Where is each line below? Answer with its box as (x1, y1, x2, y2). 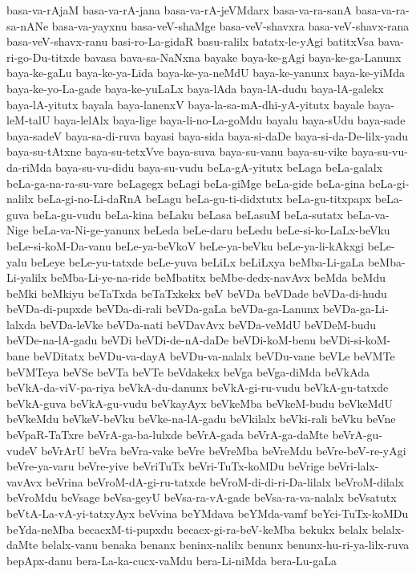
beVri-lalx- (328, 458, 379, 474)
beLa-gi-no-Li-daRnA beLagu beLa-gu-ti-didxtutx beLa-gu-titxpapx (37, 190, 372, 207)
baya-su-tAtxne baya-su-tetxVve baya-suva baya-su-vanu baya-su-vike (6, 143, 348, 160)
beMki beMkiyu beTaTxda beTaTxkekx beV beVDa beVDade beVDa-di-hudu (6, 284, 387, 301)
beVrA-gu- (332, 426, 383, 443)
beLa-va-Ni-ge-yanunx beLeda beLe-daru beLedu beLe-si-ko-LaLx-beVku (32, 222, 390, 238)
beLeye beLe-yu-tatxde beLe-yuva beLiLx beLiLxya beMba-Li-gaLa (30, 253, 365, 270)
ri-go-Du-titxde (6, 48, 81, 65)
